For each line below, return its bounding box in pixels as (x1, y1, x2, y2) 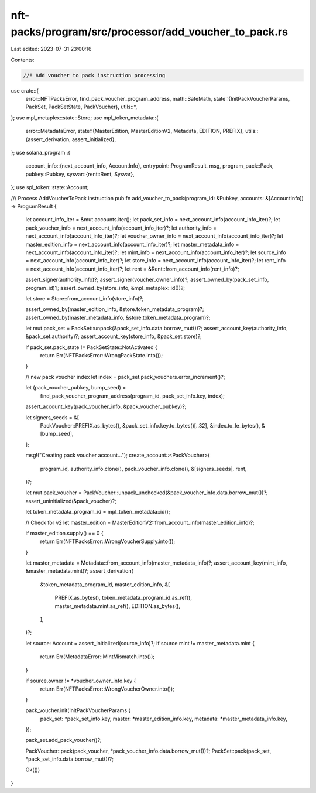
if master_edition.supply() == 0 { (25, 529, 104, 536)
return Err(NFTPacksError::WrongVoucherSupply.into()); (40, 538, 176, 545)
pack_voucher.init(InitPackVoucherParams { (25, 707, 131, 714)
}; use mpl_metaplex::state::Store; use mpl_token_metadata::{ (11, 114, 159, 121)
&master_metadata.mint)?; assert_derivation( (25, 568, 134, 575)
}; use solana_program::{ (11, 149, 70, 156)
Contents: (11, 56, 35, 63)
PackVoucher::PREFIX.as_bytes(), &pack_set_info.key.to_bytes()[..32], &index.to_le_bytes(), (40, 422, 260, 429)
